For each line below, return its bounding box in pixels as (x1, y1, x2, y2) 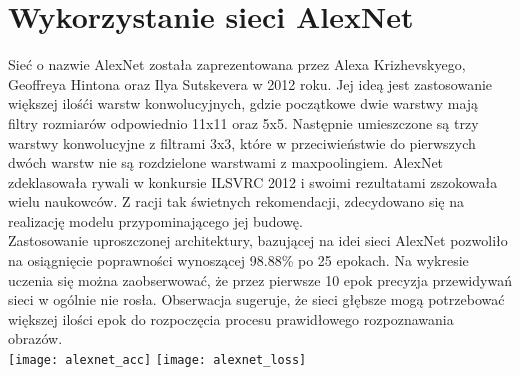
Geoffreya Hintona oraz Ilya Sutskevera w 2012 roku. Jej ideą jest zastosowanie (8, 73, 493, 94)
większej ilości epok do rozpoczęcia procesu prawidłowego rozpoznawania (8, 308, 454, 329)
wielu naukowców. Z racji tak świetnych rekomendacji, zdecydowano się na (8, 191, 464, 212)
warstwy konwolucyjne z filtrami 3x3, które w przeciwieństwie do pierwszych (8, 132, 476, 153)
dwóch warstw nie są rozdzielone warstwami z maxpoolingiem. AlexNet (8, 152, 444, 173)
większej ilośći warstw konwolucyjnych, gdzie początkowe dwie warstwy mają (8, 93, 479, 114)
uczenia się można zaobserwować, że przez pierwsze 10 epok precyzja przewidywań (8, 269, 512, 290)
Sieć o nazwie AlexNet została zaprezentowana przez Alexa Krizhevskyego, (8, 54, 466, 75)
